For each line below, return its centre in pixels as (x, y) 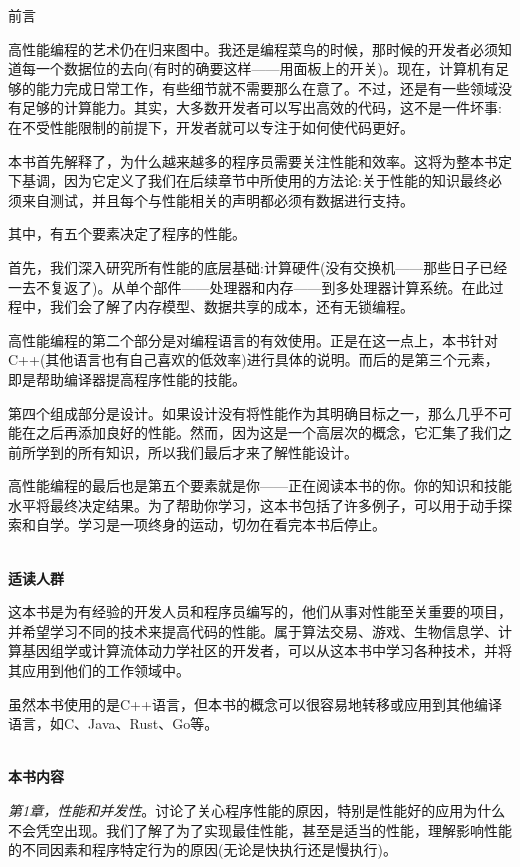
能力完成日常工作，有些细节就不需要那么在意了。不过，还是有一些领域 (266, 87)
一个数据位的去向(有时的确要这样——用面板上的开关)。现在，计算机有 (265, 68)
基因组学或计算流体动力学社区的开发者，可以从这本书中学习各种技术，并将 (266, 650)
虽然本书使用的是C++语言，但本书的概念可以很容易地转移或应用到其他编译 (255, 703)
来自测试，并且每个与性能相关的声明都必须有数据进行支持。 (217, 199)
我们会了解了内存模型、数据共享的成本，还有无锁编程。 (231, 306)
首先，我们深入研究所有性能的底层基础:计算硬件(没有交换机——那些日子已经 (258, 266)
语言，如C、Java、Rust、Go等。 (113, 723)
